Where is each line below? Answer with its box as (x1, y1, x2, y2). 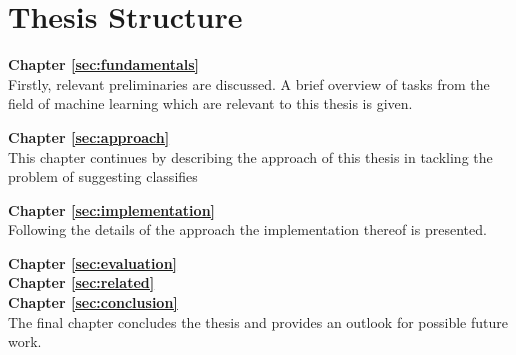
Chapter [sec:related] (8, 272, 155, 293)
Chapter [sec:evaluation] (8, 252, 178, 273)
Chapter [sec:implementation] (8, 199, 216, 220)
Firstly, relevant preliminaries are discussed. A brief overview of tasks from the (8, 73, 490, 94)
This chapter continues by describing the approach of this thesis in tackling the (8, 146, 493, 167)
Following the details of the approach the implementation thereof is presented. (8, 219, 487, 240)
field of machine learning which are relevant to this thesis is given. (8, 93, 413, 114)
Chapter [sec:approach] (8, 126, 170, 147)
